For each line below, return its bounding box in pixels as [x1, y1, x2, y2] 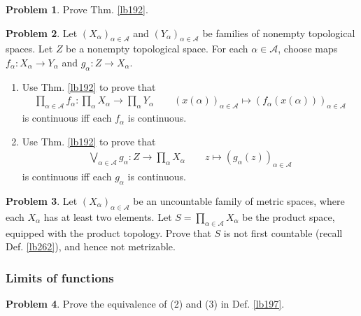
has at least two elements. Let [43, 209, 172, 224]
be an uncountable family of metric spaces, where [133, 194, 345, 208]
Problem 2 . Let [6, 25, 78, 40]
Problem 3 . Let [6, 194, 78, 208]
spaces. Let [6, 41, 53, 56]
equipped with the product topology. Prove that [6, 225, 211, 240]
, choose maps [278, 41, 338, 56]
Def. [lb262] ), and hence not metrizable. [6, 239, 176, 254]
